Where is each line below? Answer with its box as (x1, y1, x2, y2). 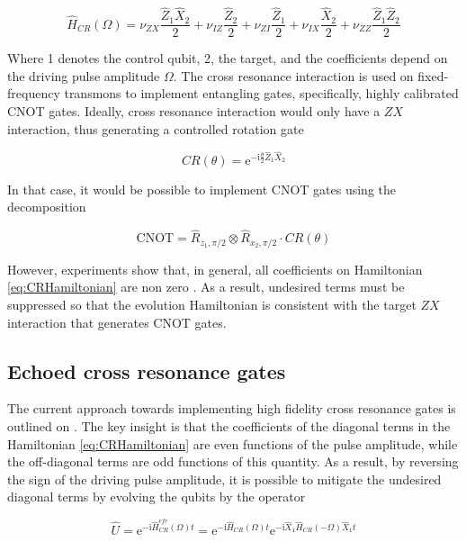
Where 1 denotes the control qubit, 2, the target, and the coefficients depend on (7, 49, 448, 68)
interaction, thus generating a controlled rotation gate (7, 119, 304, 138)
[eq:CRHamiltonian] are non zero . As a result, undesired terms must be (7, 277, 405, 296)
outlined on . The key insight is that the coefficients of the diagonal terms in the (7, 416, 451, 435)
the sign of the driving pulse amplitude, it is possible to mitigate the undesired (7, 469, 442, 488)
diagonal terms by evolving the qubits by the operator (7, 487, 306, 506)
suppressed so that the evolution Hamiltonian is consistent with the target (7, 294, 417, 313)
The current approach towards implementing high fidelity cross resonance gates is (7, 399, 456, 418)
